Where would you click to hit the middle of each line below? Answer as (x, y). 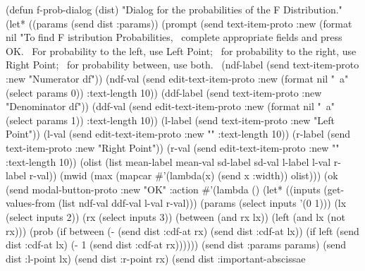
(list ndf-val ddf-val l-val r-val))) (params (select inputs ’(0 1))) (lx (202, 203)
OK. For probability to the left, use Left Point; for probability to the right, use (181, 50)
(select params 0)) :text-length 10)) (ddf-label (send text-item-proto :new (164, 92)
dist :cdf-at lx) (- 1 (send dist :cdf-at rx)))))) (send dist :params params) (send (176, 245)
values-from (31, 203)
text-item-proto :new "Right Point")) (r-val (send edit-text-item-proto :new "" (173, 147)
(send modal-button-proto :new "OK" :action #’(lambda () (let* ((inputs (163, 189)
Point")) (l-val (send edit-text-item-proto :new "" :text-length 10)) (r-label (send (178, 134)
